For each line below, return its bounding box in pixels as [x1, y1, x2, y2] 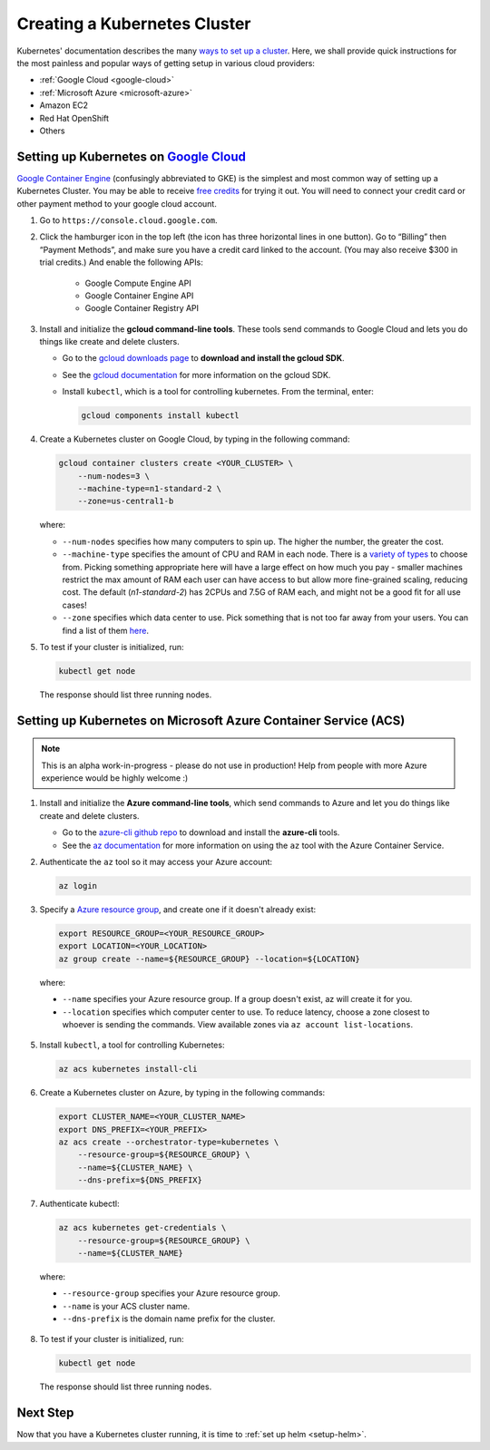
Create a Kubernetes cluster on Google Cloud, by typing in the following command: [39, 433, 350, 444]
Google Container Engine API [84, 290, 194, 301]
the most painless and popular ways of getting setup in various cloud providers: [16, 57, 315, 68]
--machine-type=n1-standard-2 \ [77, 483, 222, 493]
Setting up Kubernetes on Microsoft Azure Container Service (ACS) [16, 713, 406, 728]
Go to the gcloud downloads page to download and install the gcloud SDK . [62, 353, 345, 364]
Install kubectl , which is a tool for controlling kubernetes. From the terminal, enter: [62, 386, 374, 397]
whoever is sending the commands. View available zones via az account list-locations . [62, 1018, 414, 1029]
